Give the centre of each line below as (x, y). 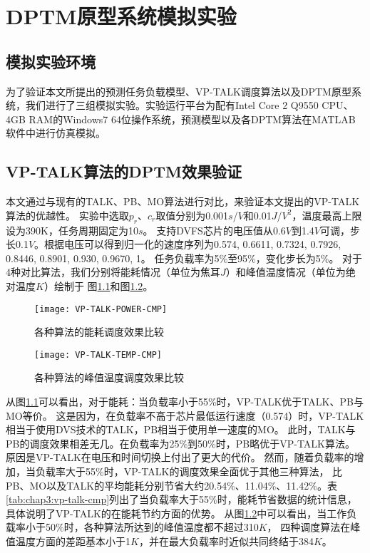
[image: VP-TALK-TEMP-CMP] (98, 355)
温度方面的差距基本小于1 (73, 541)
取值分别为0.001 (192, 215)
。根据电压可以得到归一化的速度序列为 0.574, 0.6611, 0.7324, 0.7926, (188, 244)
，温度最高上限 (327, 215)
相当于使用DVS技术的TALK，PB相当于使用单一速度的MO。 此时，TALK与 (181, 429)
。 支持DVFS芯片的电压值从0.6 (214, 230)
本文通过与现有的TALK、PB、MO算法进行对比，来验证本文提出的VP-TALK (183, 201)
